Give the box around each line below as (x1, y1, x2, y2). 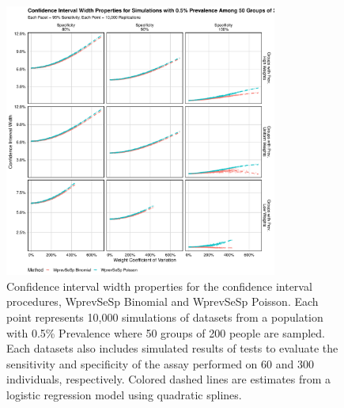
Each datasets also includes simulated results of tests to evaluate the (6, 340, 338, 357)
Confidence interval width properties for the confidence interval (6, 277, 312, 294)
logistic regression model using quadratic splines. (6, 386, 242, 402)
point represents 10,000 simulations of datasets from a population (6, 308, 323, 325)
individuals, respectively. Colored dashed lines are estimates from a (6, 371, 331, 387)
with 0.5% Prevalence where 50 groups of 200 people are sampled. (6, 324, 325, 341)
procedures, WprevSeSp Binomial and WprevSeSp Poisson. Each (6, 293, 319, 310)
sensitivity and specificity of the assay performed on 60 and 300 (6, 355, 314, 372)
